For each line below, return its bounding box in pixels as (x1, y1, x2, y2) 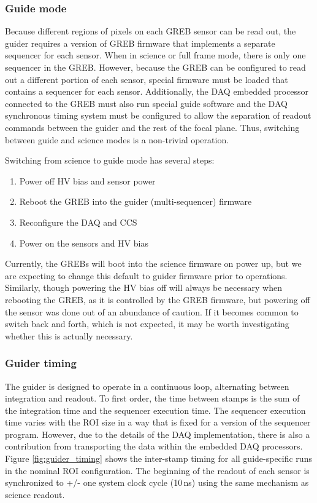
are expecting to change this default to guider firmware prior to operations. (5, 269, 288, 282)
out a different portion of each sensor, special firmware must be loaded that (5, 73, 288, 85)
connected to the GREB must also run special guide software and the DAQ (5, 97, 288, 109)
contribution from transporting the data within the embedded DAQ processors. (5, 440, 303, 453)
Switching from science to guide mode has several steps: (5, 154, 215, 167)
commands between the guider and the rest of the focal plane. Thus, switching (5, 121, 300, 133)
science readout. (5, 488, 65, 501)
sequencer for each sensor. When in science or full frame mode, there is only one (5, 49, 306, 61)
